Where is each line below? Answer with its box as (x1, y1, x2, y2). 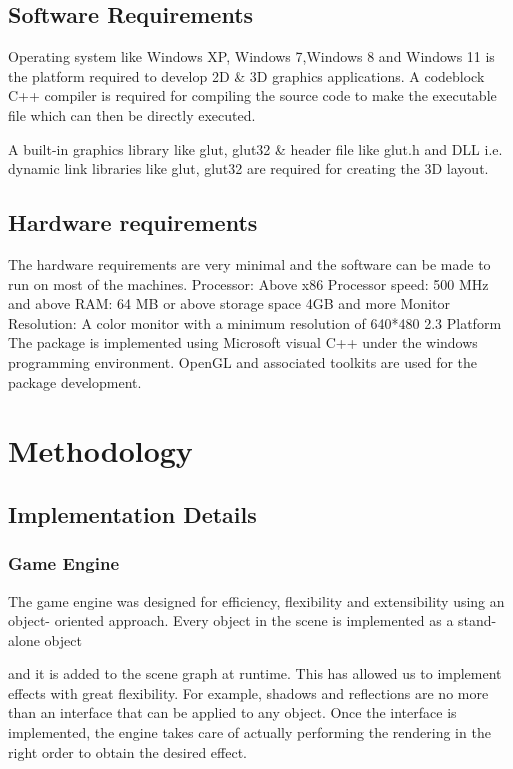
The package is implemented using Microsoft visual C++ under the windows (8, 332, 478, 353)
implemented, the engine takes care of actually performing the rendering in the (8, 722, 491, 743)
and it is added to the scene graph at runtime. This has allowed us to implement (8, 663, 502, 684)
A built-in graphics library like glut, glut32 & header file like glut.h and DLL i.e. (8, 138, 503, 159)
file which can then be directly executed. (8, 104, 256, 125)
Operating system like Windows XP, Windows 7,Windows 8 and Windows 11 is (8, 46, 495, 67)
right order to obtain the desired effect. (8, 741, 248, 762)
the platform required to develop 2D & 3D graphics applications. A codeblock (8, 65, 485, 86)
